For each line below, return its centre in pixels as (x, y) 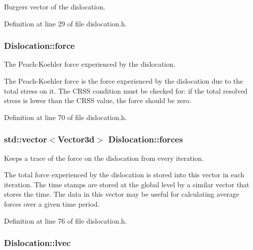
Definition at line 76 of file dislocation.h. (66, 220)
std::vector (26, 139)
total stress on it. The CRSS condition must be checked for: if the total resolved (126, 90)
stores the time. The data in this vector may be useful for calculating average (122, 194)
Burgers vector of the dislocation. (55, 6)
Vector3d (76, 139)
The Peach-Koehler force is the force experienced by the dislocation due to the (124, 81)
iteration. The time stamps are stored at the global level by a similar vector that (127, 184)
